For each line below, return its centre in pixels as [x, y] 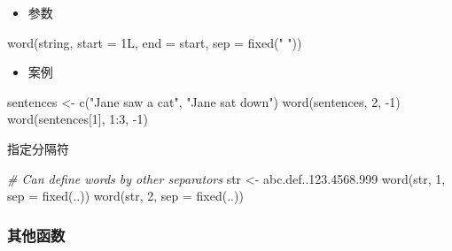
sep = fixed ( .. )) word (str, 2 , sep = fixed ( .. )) [125, 196]
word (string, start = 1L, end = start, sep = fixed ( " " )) [155, 42]
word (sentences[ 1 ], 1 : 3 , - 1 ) [78, 119]
